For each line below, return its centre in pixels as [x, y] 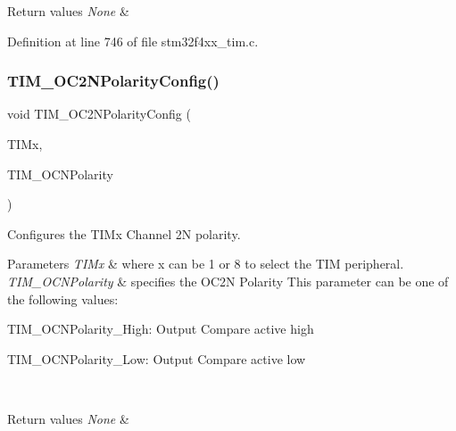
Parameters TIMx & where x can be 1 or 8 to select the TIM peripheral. [206, 264]
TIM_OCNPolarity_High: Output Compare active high [161, 329]
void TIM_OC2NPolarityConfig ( [99, 114]
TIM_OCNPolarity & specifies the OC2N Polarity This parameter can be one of [228, 281]
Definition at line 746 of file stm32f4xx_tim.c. [133, 41]
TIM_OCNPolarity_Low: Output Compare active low [157, 358]
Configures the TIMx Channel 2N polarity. [124, 233]
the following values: [63, 298]
